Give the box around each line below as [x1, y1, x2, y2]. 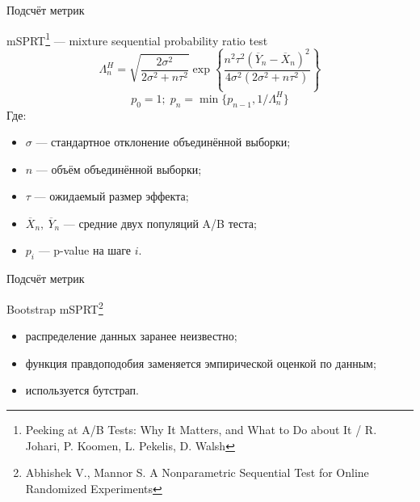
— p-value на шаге [38, 242, 132, 259]
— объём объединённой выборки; [36, 160, 202, 177]
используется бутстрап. [25, 382, 139, 399]
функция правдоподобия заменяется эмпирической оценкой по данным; [25, 354, 376, 371]
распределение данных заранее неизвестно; [25, 327, 237, 344]
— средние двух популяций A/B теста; [63, 214, 257, 231]
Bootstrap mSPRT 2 [6, 297, 103, 317]
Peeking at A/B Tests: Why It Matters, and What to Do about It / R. [25, 420, 377, 437]
